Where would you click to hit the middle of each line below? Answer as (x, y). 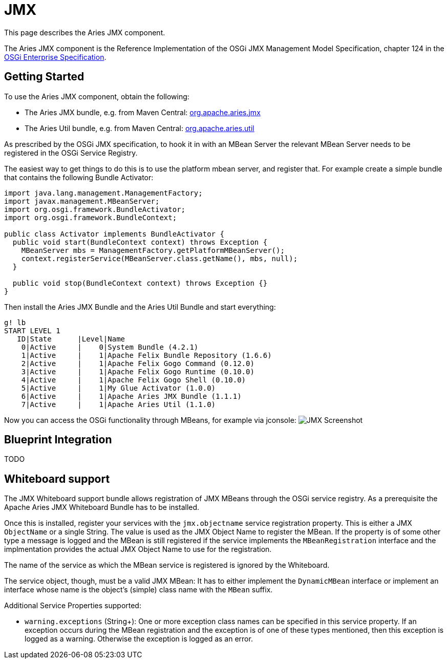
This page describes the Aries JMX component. (85, 32)
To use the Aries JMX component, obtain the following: (97, 96)
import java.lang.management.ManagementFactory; (103, 193)
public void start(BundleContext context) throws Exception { (140, 242)
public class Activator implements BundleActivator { (114, 234)
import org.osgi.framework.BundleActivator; (95, 209)
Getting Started (44, 77)
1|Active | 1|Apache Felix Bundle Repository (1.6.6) (146, 355)
